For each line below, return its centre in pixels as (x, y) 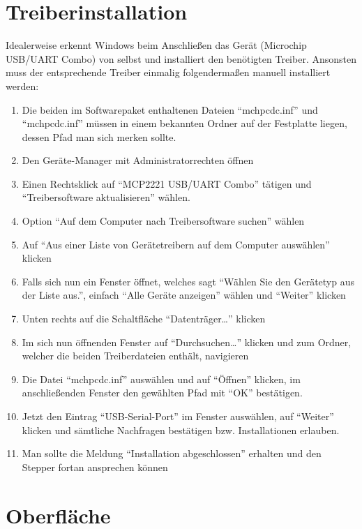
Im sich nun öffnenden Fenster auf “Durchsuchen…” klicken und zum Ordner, (187, 342)
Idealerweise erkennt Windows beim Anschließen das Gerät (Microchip (156, 45)
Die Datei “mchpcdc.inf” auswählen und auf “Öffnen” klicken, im (161, 379)
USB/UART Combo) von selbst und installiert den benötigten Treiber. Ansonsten (181, 58)
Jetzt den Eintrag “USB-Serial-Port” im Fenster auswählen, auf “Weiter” (178, 416)
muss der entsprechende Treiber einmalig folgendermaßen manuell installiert (168, 72)
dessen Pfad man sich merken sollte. (99, 136)
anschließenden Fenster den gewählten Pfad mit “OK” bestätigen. (162, 393)
